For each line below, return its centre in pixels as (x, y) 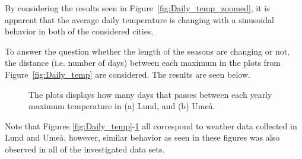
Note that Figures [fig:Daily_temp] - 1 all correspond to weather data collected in (151, 125)
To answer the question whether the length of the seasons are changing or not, (147, 51)
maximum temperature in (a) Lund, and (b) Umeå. (122, 106)
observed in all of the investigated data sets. (85, 149)
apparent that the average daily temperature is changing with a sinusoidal (139, 19)
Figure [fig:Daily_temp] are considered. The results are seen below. (128, 74)
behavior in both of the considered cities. (79, 31)
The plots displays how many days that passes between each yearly (150, 94)
